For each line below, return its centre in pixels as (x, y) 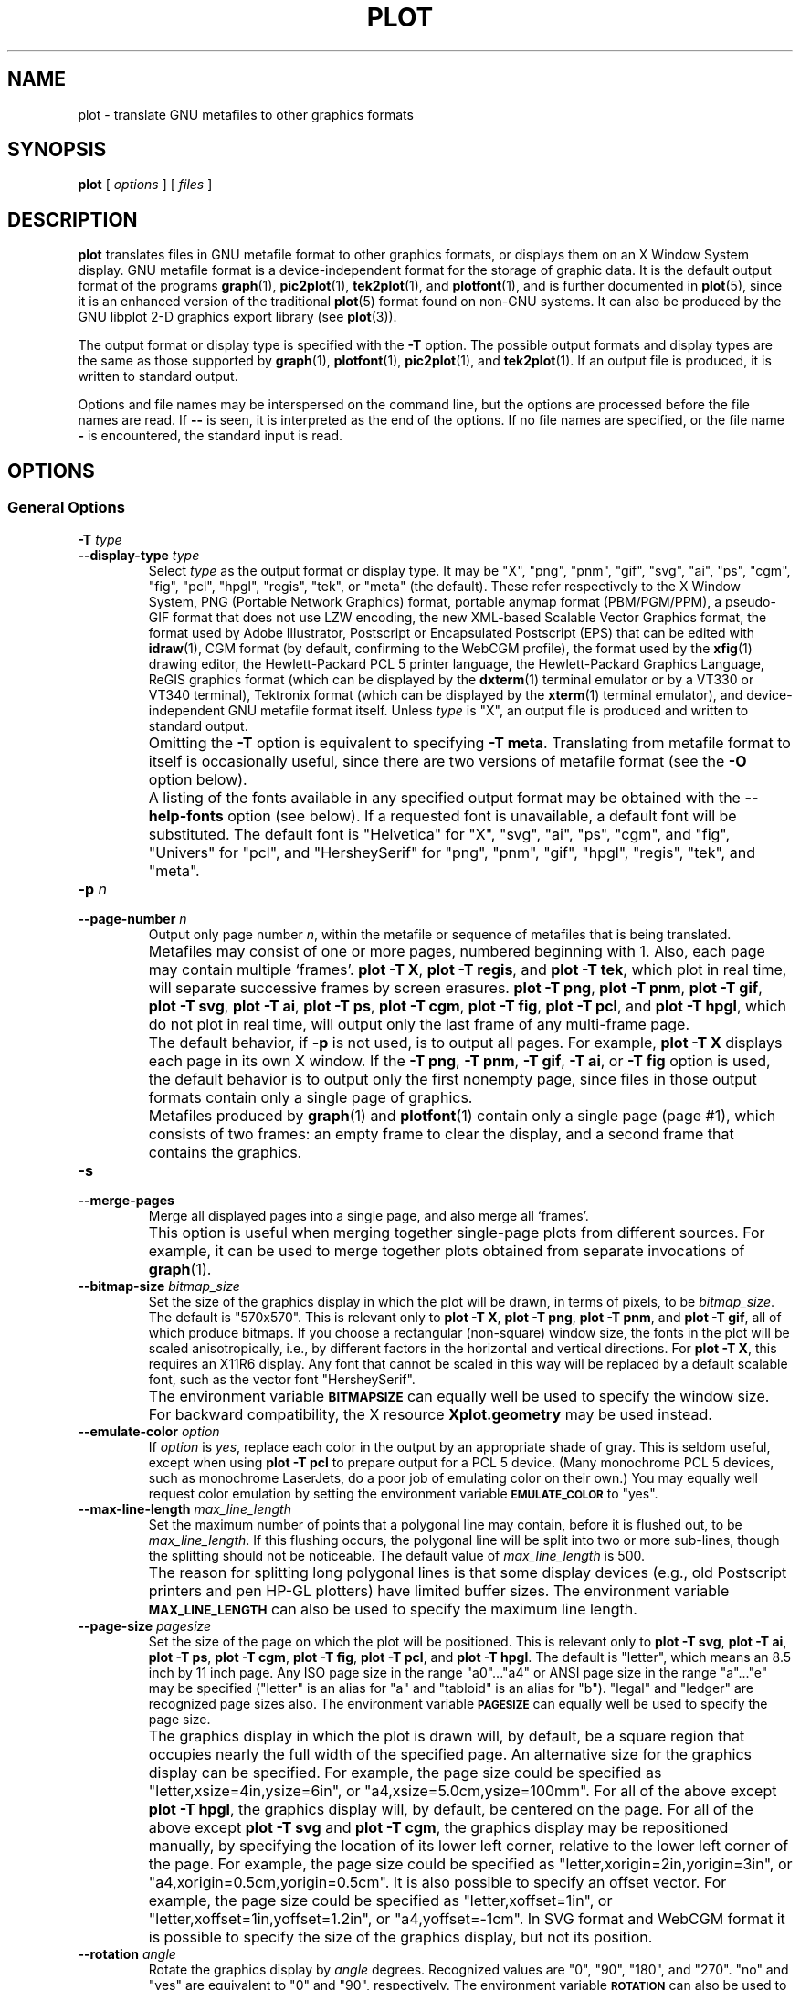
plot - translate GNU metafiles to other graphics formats (246, 114)
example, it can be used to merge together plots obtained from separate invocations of (447, 1250)
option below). (198, 779)
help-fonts (186, 815)
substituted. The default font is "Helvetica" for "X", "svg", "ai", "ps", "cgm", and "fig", (439, 834)
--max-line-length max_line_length (184, 1508)
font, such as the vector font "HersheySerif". (282, 1379)
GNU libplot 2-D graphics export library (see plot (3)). (237, 317)
